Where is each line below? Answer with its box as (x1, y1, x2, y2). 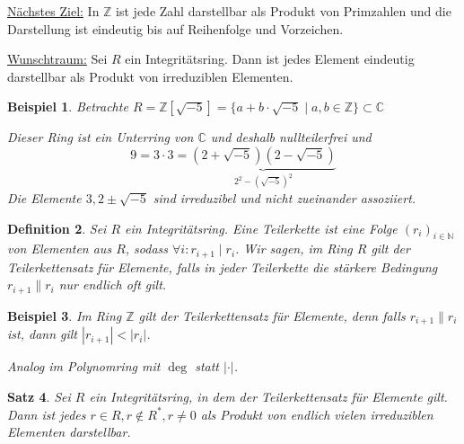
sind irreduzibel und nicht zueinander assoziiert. (153, 188, 416, 207)
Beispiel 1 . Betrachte (7, 97, 128, 116)
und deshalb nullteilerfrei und (210, 128, 372, 147)
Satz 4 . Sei (7, 386, 71, 405)
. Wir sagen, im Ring (235, 239, 353, 258)
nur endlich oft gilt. (58, 275, 167, 294)
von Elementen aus (7, 239, 112, 258)
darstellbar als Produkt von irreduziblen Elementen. (7, 67, 293, 85)
